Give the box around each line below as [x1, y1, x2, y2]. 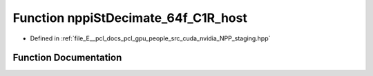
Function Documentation [12, 52, 122, 64]
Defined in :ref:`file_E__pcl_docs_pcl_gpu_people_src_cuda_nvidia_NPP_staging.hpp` [30, 34, 271, 42]
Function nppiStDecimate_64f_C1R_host [12, 10, 248, 25]
